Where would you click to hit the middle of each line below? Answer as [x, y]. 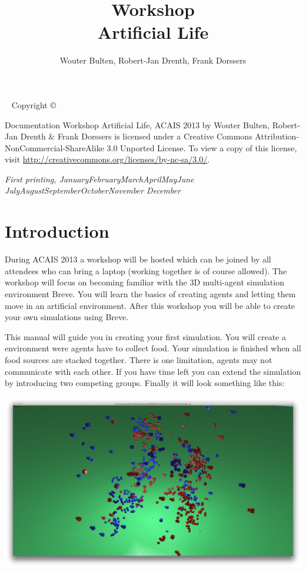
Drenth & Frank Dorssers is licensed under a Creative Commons [136, 136]
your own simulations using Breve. [67, 317]
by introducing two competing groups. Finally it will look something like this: [145, 383]
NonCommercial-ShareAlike [54, 147]
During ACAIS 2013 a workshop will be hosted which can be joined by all [138, 259]
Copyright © [34, 104]
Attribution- [277, 136]
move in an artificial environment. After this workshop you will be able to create [150, 305]
